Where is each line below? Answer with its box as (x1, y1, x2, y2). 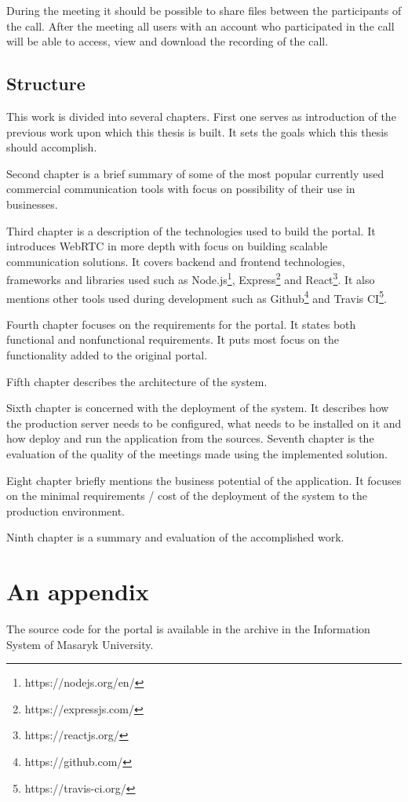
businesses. (6, 195, 58, 212)
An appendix (6, 575, 149, 607)
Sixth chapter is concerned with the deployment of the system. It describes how (6, 399, 389, 416)
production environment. (6, 502, 126, 519)
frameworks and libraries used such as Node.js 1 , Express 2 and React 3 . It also (6, 269, 375, 287)
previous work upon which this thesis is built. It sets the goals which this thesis (6, 123, 388, 140)
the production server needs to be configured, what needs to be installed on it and (6, 414, 402, 431)
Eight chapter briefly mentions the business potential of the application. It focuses (6, 472, 402, 488)
